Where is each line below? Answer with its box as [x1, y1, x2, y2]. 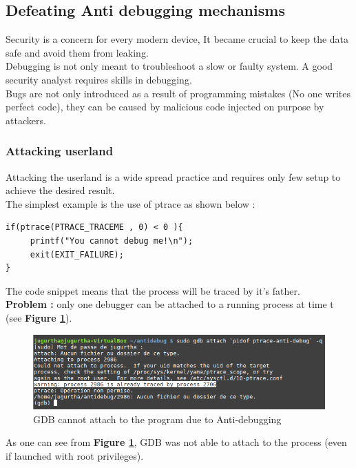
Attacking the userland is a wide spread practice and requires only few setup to [6, 169, 341, 184]
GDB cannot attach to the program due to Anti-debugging [33, 411, 282, 426]
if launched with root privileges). [6, 448, 144, 462]
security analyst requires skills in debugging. [6, 72, 192, 86]
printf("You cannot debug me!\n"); [30, 235, 193, 246]
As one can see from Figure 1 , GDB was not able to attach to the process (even [6, 435, 347, 449]
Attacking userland [6, 142, 114, 159]
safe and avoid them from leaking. [6, 45, 149, 59]
